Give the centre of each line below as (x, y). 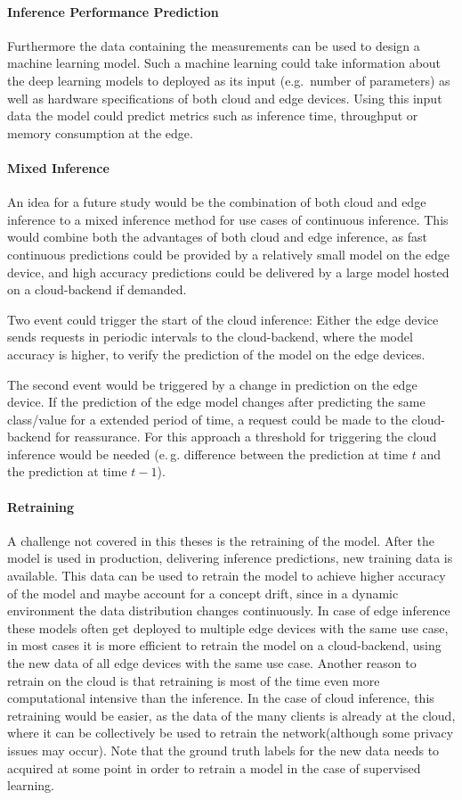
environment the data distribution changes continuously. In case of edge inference (229, 610)
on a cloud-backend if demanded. (97, 289)
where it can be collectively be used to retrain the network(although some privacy (231, 733)
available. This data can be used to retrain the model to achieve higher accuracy (227, 576)
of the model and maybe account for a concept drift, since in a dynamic (203, 593)
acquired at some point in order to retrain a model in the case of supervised (214, 767)
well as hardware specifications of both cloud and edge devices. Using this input (225, 98)
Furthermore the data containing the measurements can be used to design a (214, 45)
